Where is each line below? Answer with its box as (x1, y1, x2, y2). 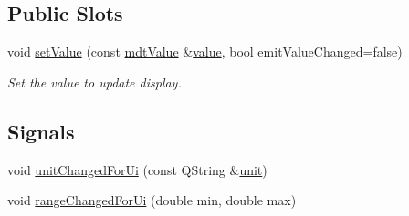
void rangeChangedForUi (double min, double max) (7, 190, 297, 210)
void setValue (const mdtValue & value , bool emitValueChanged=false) (7, 42, 403, 61)
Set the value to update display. (7, 72, 182, 91)
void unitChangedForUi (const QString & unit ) (7, 159, 267, 179)
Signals (7, 117, 75, 145)
